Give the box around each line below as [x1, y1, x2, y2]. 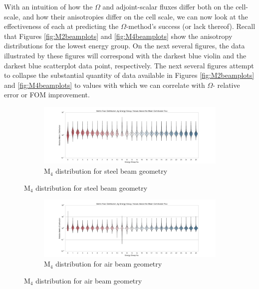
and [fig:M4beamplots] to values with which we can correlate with [4, 79, 205, 90]
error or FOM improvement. [4, 89, 90, 100]
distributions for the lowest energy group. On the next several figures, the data [4, 40, 245, 51]
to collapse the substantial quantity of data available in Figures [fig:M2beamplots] [4, 70, 255, 80]
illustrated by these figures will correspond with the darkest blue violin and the [4, 50, 247, 60]
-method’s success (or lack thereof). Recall [126, 21, 256, 31]
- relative [213, 79, 240, 90]
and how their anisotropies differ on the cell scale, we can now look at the [22, 11, 248, 21]
